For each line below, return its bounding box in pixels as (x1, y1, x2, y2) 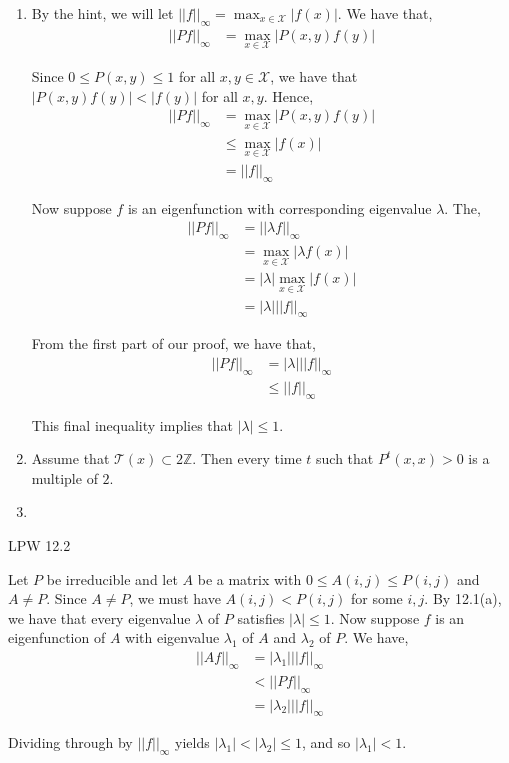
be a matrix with (197, 568, 302, 589)
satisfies (237, 607, 285, 628)
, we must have (129, 588, 221, 609)
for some (351, 588, 403, 609)
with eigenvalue (125, 627, 220, 648)
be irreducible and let (46, 568, 178, 589)
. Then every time (192, 448, 302, 469)
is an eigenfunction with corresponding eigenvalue (127, 197, 432, 218)
